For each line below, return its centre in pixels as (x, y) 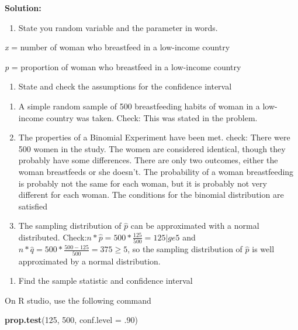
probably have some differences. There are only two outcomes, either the (148, 160)
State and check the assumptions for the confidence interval (125, 86)
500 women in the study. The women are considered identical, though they (152, 148)
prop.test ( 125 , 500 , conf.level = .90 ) (71, 320)
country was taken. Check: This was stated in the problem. (152, 117)
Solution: (23, 8)
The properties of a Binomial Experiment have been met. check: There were (154, 137)
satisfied (33, 206)
